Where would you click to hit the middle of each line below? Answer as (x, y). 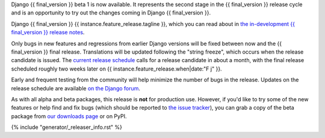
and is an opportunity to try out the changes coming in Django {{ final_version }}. (111, 13)
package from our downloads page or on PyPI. (69, 116)
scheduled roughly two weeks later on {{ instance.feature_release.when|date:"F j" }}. (116, 69)
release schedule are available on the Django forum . (76, 88)
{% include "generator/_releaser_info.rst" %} (67, 127)
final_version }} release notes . (48, 33)
